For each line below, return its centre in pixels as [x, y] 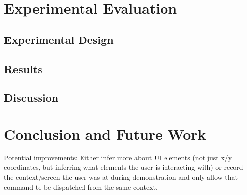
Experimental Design [59, 39]
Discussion [31, 97]
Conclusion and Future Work [105, 134]
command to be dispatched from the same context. [81, 186]
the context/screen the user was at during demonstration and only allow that [121, 177]
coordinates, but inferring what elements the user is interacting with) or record [123, 167]
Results [23, 68]
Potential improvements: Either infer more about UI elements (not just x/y [118, 157]
